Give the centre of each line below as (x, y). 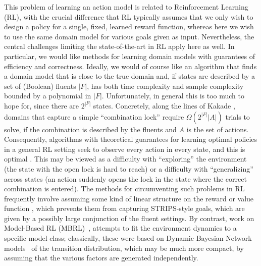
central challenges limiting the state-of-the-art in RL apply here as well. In (119, 46)
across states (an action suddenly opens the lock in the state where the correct (125, 178)
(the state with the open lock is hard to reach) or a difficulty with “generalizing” (129, 168)
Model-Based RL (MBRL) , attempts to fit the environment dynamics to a (120, 228)
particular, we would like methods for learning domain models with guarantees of (130, 56)
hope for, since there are (41, 105)
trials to (238, 116)
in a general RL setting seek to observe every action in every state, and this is (125, 149)
